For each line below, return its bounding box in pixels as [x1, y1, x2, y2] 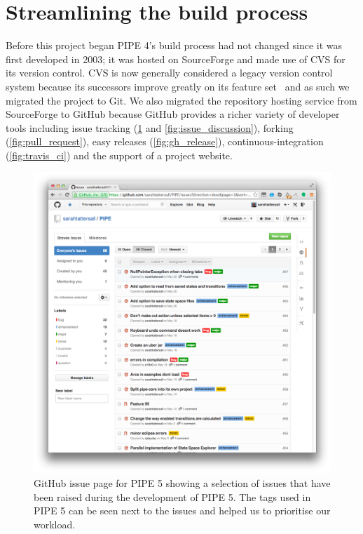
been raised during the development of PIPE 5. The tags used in [34, 489, 311, 504]
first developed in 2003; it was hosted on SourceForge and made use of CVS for [6, 51, 345, 66]
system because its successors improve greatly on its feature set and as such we [6, 79, 350, 93]
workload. [34, 516, 76, 531]
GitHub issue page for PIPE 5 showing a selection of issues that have [34, 476, 331, 490]
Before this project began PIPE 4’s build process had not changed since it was [6, 38, 343, 53]
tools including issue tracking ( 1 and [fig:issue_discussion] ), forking [6, 120, 294, 135]
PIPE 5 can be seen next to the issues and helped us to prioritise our [34, 503, 331, 518]
